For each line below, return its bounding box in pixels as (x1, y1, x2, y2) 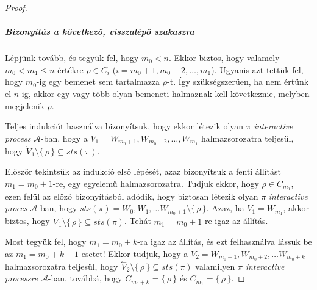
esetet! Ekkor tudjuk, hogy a (81, 247, 188, 259)
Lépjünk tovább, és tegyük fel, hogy (5, 51, 139, 64)
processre (5, 272, 38, 285)
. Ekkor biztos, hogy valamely (168, 51, 280, 64)
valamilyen (195, 259, 235, 272)
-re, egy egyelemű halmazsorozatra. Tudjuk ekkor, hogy (52, 176, 259, 189)
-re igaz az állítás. (202, 214, 268, 227)
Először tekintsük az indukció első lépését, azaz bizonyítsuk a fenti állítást (5, 165, 281, 178)
